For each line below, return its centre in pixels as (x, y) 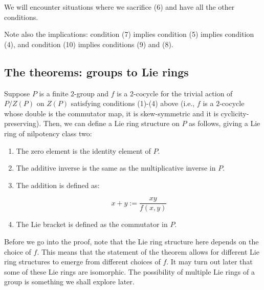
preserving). (23, 123)
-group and (92, 93)
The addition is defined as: (58, 185)
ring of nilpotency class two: (48, 133)
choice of (18, 251)
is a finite (54, 93)
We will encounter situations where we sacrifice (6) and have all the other (119, 7)
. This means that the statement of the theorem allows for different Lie (148, 251)
